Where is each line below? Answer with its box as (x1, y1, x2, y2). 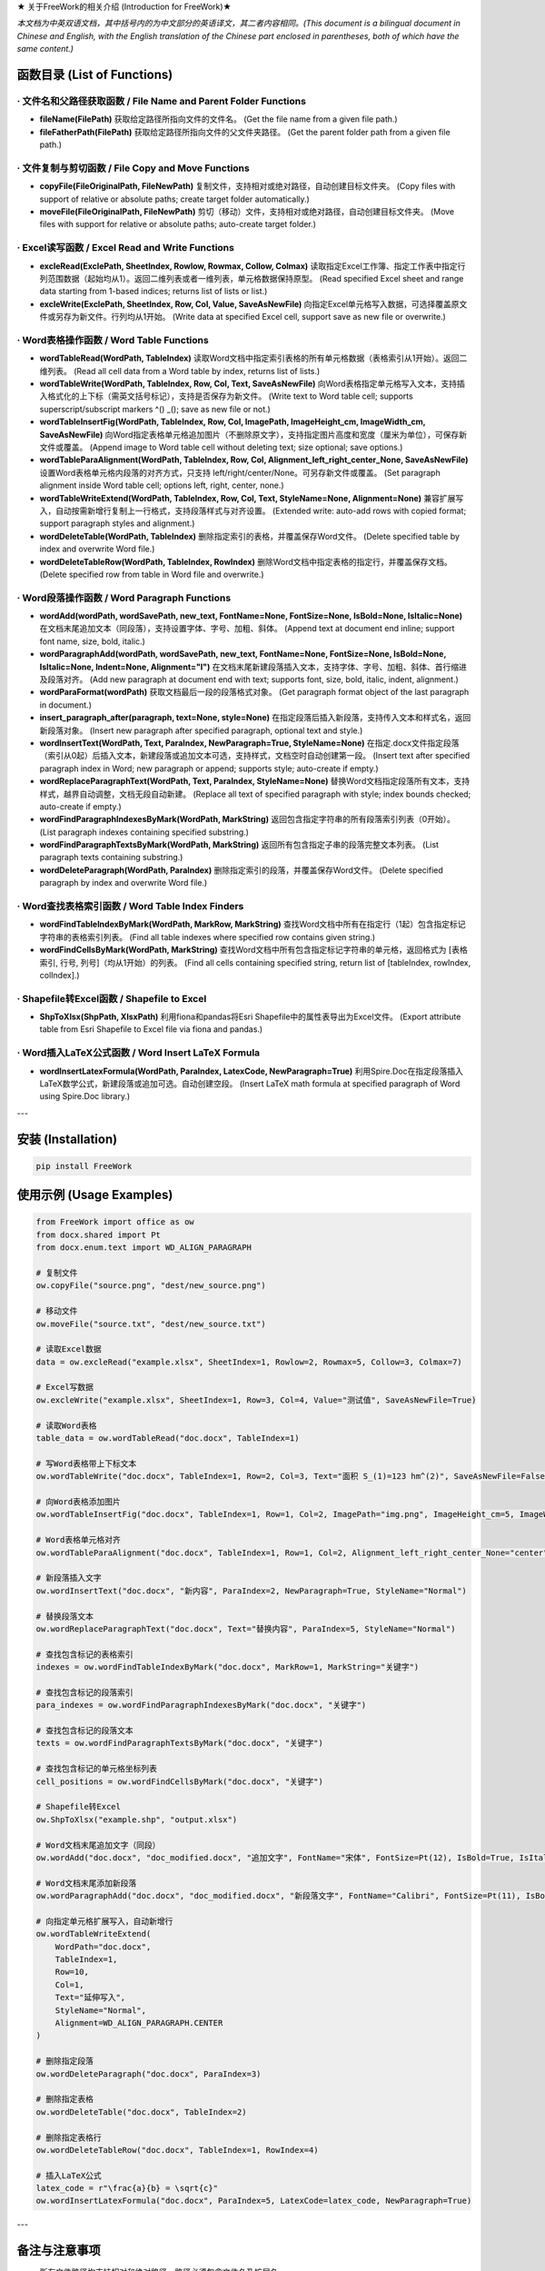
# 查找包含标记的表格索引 (35, 1649, 134, 1660)
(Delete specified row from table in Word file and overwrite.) (39, 569, 264, 580)
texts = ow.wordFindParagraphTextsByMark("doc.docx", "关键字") (35, 1738, 324, 1749)
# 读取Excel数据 (35, 1344, 102, 1354)
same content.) (16, 44, 74, 55)
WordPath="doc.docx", (54, 1941, 152, 1952)
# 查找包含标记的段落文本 (35, 1726, 134, 1736)
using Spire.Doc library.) (39, 1091, 131, 1102)
